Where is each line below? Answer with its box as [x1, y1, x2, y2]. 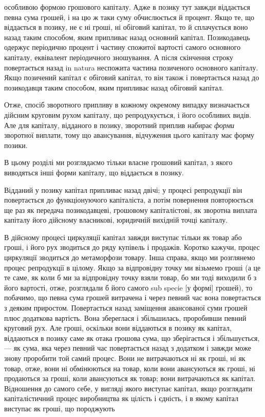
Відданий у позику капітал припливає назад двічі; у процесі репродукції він [4, 184, 242, 195]
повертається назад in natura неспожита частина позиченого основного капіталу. [4, 62, 258, 72]
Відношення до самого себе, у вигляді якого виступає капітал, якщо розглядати [4, 383, 253, 393]
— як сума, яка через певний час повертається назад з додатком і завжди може [4, 342, 251, 353]
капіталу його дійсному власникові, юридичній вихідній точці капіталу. [4, 214, 228, 225]
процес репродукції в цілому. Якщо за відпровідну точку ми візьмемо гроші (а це [4, 262, 261, 273]
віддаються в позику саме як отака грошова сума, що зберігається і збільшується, [4, 332, 260, 343]
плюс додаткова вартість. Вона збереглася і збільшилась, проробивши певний [4, 312, 247, 323]
